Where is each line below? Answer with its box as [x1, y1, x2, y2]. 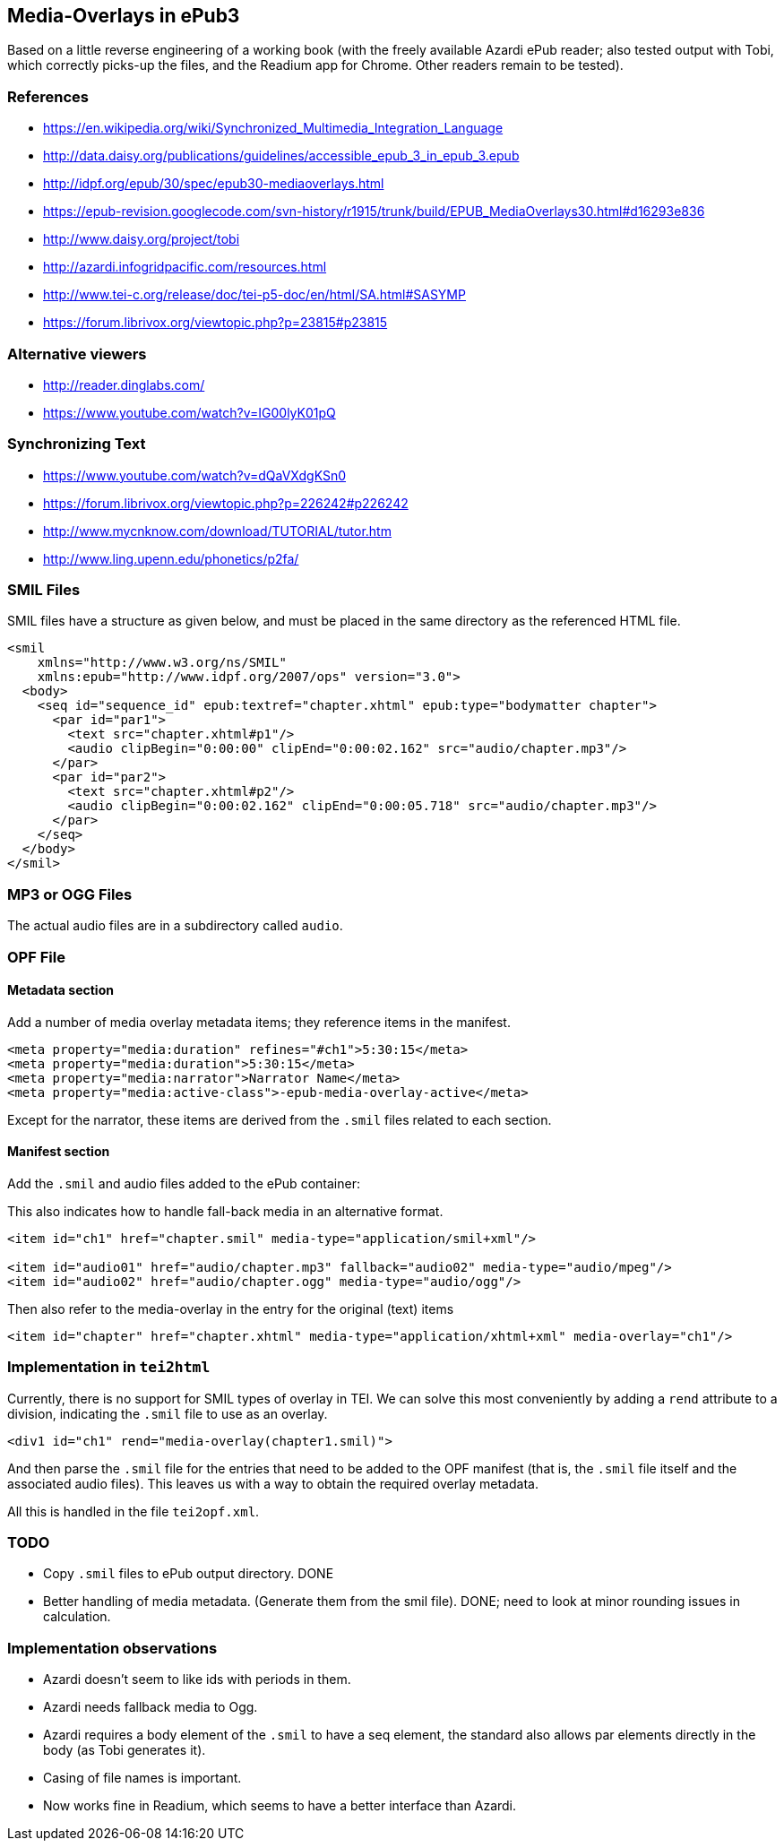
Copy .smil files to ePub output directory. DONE [43, 1566, 334, 1582]
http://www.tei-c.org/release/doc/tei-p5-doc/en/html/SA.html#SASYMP [43, 287, 466, 303]
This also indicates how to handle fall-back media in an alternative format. [7, 1203, 444, 1219]
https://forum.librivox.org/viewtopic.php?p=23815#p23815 [43, 315, 388, 331]
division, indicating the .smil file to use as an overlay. [7, 1405, 328, 1421]
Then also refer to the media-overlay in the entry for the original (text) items [7, 1300, 454, 1317]
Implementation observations [7, 1638, 218, 1657]
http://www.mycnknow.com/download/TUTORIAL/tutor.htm [43, 522, 392, 539]
